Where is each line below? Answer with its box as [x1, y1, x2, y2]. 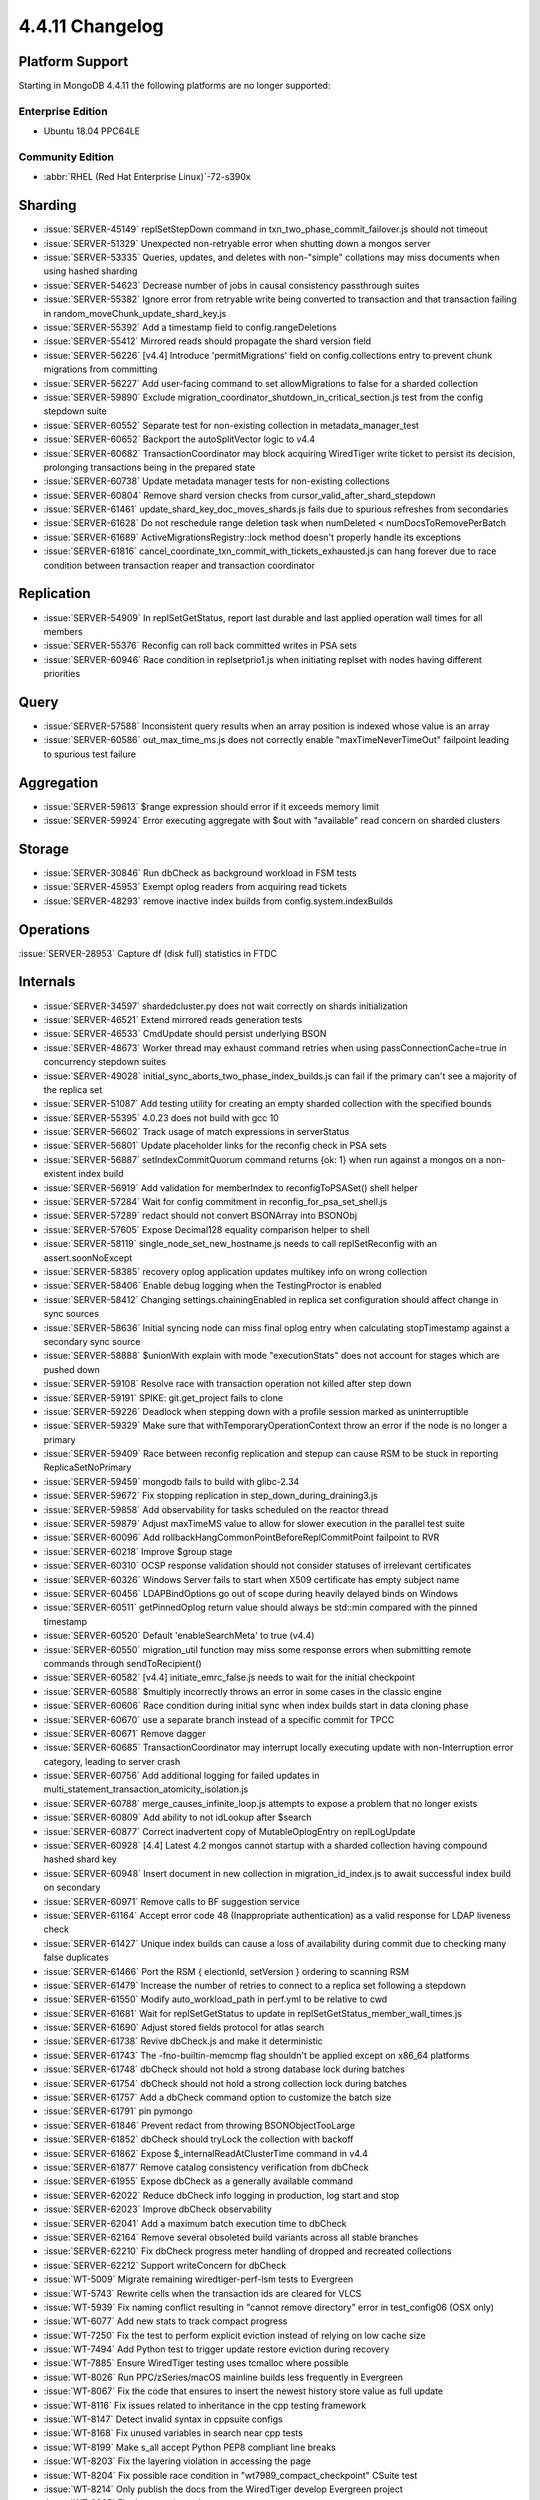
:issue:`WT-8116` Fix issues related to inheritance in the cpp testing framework [43, 2399, 367, 2411]
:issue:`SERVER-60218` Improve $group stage [43, 1545, 233, 1557]
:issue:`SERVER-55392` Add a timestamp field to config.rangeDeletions [43, 321, 337, 333]
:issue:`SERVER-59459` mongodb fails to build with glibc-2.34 [43, 1475, 300, 1487]
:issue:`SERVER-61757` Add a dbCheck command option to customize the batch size [43, 2091, 392, 2104]
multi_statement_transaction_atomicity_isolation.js [43, 1783, 249, 1795]
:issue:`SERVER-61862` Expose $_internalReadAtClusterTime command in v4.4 [43, 2147, 369, 2159]
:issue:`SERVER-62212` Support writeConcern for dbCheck [43, 2259, 287, 2271]
